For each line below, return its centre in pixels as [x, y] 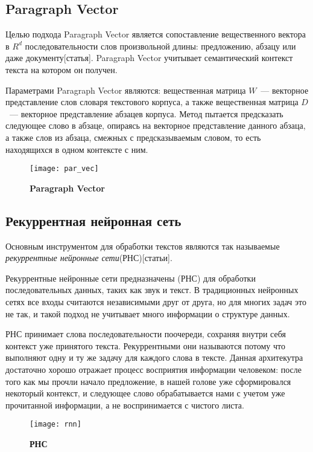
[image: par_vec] [64, 169]
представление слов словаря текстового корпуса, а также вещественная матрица [152, 102]
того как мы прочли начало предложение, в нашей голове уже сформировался [148, 381]
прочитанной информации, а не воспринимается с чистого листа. [125, 405]
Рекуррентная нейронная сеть [93, 220]
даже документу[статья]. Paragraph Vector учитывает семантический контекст [149, 58]
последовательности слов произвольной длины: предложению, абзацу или [160, 46]
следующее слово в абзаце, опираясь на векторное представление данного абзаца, [156, 125]
